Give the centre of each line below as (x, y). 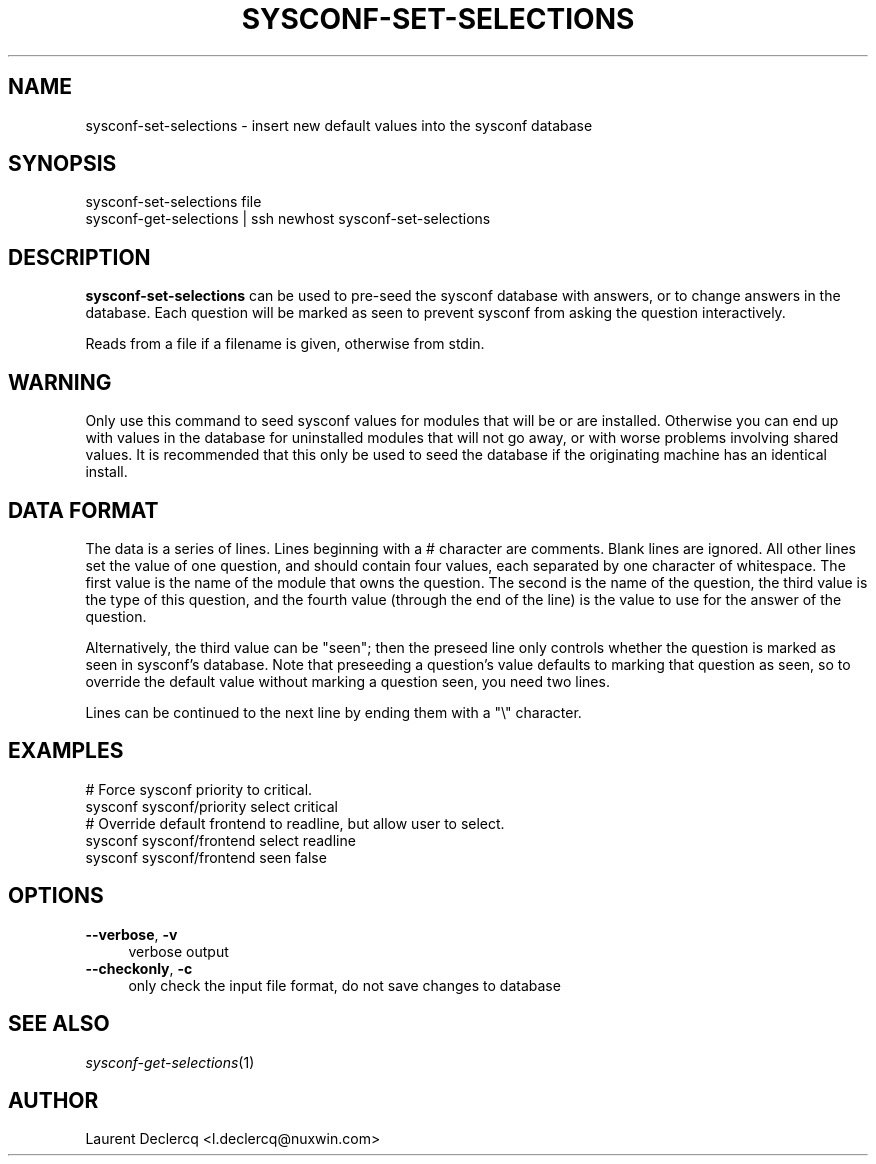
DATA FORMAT (83, 510)
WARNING (60, 382)
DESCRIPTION (79, 257)
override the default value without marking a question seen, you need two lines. (347, 681)
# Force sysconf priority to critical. (199, 789)
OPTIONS (56, 896)
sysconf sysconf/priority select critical (211, 806)
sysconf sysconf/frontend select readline (220, 840)
